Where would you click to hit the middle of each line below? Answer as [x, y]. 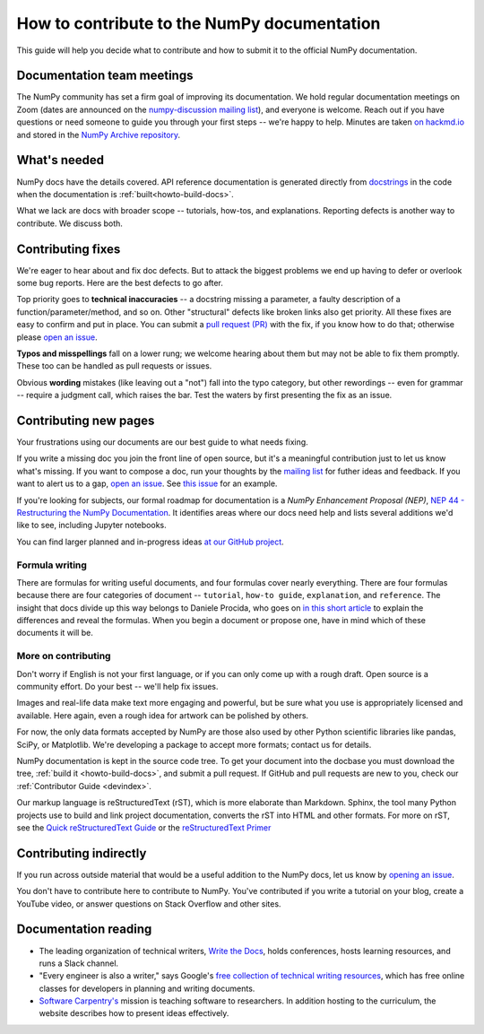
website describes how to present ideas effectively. [134, 1013]
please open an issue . [57, 337]
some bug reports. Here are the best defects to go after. [120, 283]
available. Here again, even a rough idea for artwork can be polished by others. [163, 715]
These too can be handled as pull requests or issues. [114, 366]
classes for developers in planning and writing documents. [147, 988]
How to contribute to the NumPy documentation [199, 23]
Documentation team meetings [105, 76]
